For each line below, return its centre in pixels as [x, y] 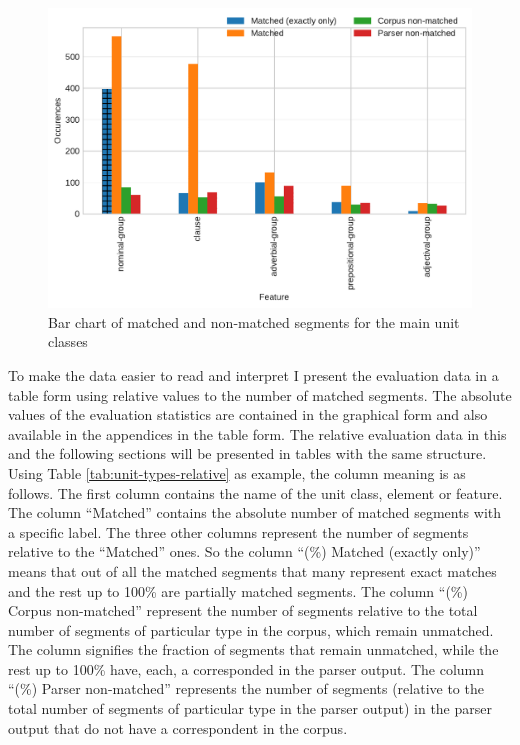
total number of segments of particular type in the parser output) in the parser [250, 708]
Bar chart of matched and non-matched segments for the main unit [254, 321]
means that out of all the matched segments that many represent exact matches [252, 570]
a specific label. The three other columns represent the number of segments [238, 531]
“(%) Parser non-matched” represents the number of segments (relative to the [246, 688]
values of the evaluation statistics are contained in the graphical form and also [248, 414]
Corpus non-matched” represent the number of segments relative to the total [243, 610]
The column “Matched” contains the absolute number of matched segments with [255, 512]
